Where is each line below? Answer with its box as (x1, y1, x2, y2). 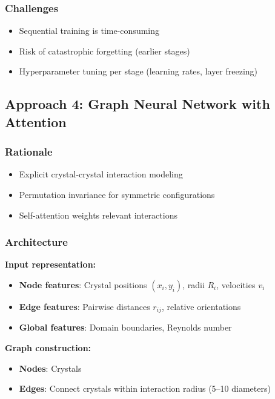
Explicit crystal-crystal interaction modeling (19, 168, 183, 180)
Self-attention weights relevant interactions (19, 208, 177, 221)
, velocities (216, 278, 256, 291)
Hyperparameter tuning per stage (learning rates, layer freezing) (19, 65, 258, 77)
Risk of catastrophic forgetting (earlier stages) (19, 44, 190, 57)
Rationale (5, 144, 53, 159)
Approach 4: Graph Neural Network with (5, 94, 270, 113)
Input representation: (5, 258, 96, 271)
